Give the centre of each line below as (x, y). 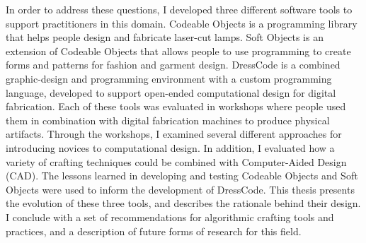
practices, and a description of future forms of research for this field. (154, 231)
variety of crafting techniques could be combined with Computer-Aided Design (176, 161)
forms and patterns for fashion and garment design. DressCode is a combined (173, 65)
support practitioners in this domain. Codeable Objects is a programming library (182, 23)
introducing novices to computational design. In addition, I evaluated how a (170, 147)
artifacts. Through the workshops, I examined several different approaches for (174, 134)
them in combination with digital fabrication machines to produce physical (168, 120)
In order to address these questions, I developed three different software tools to (179, 9)
